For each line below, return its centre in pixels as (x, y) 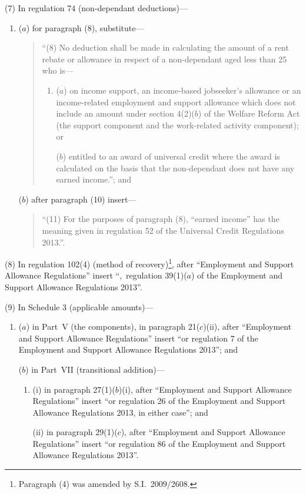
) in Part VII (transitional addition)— (95, 369)
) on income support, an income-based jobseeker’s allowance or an (182, 90)
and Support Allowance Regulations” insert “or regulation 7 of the (138, 338)
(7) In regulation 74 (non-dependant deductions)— (96, 8)
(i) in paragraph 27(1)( (74, 389)
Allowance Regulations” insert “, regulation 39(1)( (96, 275)
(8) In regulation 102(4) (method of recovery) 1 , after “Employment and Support (149, 263)
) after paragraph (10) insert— (81, 199)
